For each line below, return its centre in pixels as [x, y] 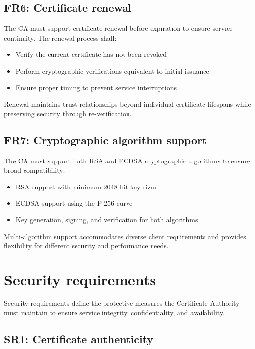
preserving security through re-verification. [68, 113]
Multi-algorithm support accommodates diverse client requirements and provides [125, 236]
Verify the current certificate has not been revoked [91, 54]
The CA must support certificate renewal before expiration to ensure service [118, 28]
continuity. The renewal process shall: [60, 38]
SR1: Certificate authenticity [79, 339]
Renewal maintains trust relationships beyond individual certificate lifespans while [127, 104]
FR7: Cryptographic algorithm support [105, 140]
